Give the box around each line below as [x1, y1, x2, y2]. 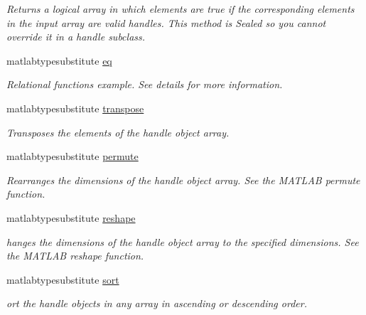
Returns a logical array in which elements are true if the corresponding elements [6, 1, 355, 16]
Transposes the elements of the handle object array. [6, 124, 230, 139]
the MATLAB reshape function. [6, 248, 144, 263]
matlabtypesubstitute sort [6, 272, 119, 287]
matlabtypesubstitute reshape [6, 210, 136, 225]
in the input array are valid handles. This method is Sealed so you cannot [6, 15, 326, 30]
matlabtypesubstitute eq [6, 53, 112, 68]
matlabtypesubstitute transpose [6, 100, 144, 115]
